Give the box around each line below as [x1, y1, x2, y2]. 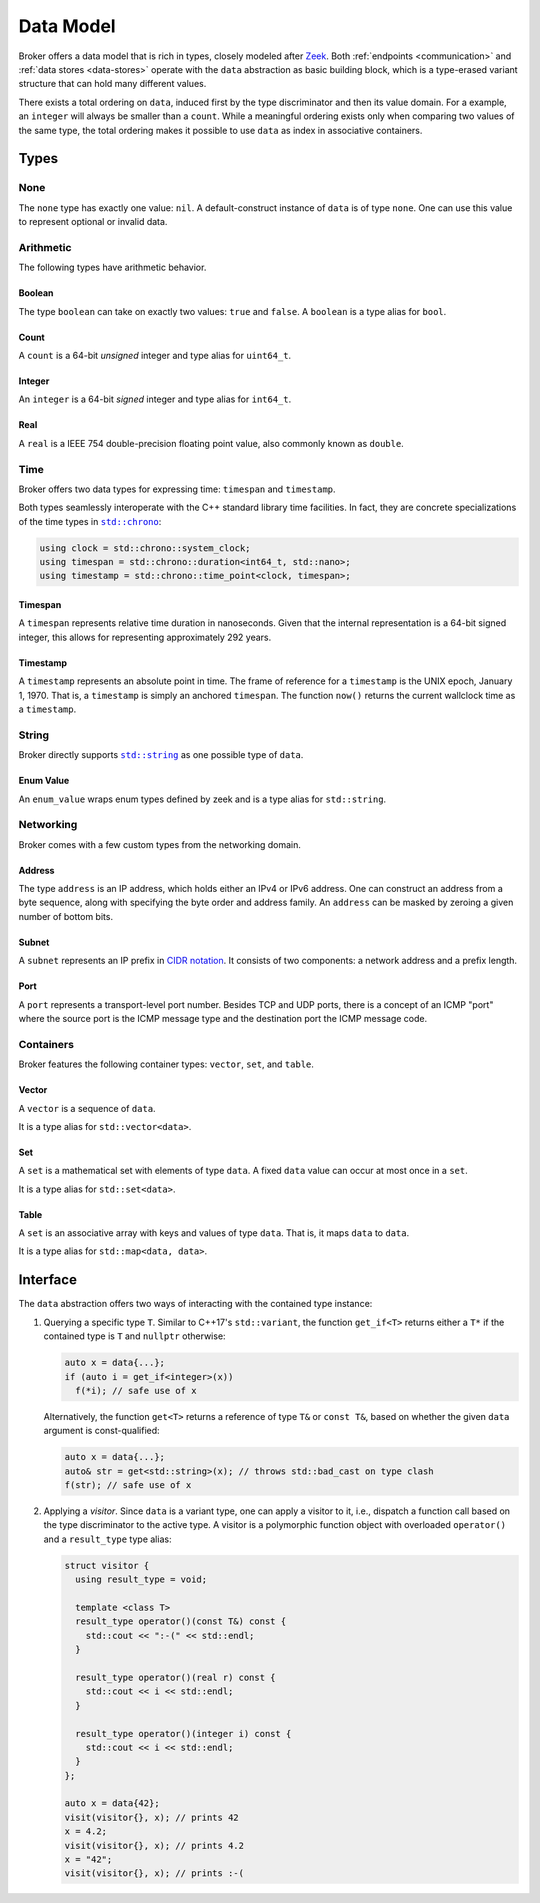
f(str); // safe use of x [64, 1480, 192, 1491]
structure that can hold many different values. [18, 78, 207, 90]
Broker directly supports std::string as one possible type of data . [18, 749, 304, 761]
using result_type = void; [75, 1574, 208, 1585]
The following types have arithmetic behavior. [18, 261, 207, 274]
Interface [18, 1271, 77, 1289]
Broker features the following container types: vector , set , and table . [18, 1058, 315, 1070]
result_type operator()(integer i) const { [75, 1728, 292, 1739]
